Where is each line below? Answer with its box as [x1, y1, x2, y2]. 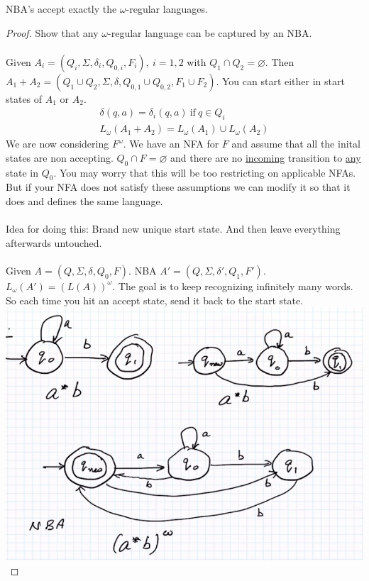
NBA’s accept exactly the [6, 1, 117, 16]
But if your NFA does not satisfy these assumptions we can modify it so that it [6, 179, 351, 194]
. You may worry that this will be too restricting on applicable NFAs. [53, 165, 356, 179]
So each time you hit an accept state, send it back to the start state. [6, 292, 304, 307]
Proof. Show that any [6, 25, 99, 40]
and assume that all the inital [231, 136, 360, 151]
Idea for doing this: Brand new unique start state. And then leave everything [6, 221, 341, 236]
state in [6, 165, 38, 179]
